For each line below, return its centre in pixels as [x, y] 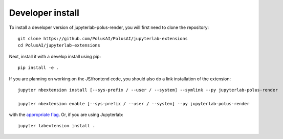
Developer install [44, 13]
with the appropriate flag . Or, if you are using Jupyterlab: [66, 115]
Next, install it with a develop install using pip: [55, 56]
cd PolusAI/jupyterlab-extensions [59, 46]
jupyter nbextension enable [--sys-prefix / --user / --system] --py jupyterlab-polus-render [134, 104]
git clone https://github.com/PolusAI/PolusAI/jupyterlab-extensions [103, 38]
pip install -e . [38, 68]
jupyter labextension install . [56, 126]
